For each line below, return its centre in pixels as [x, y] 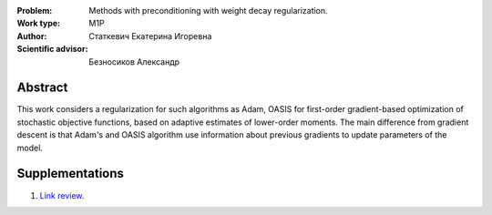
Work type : [39, 24]
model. [30, 148]
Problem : [35, 10]
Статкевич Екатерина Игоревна [150, 36]
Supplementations [71, 174]
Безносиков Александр [134, 61]
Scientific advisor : [52, 49]
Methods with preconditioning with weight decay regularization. [208, 10]
